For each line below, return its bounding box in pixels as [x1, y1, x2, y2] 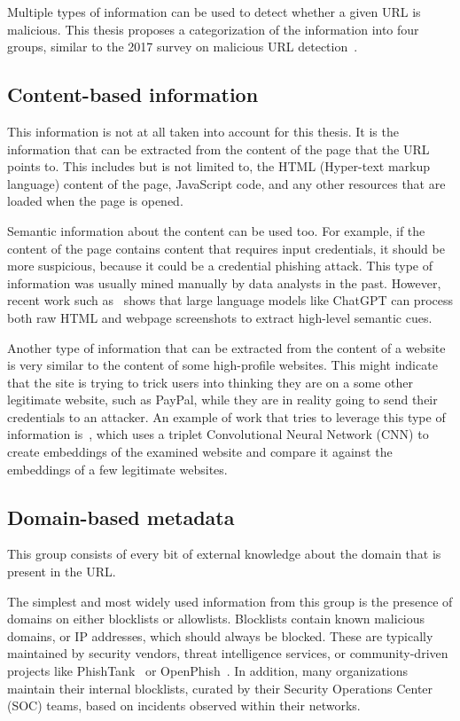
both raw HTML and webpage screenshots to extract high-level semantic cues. [7, 308, 433, 326]
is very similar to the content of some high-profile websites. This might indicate [7, 356, 438, 374]
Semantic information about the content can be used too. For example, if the [7, 221, 425, 239]
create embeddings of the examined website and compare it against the [7, 443, 393, 461]
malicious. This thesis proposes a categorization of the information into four [7, 20, 419, 38]
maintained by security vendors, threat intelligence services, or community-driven [7, 644, 448, 662]
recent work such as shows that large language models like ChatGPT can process [7, 291, 453, 310]
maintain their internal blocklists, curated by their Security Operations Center [7, 678, 433, 697]
